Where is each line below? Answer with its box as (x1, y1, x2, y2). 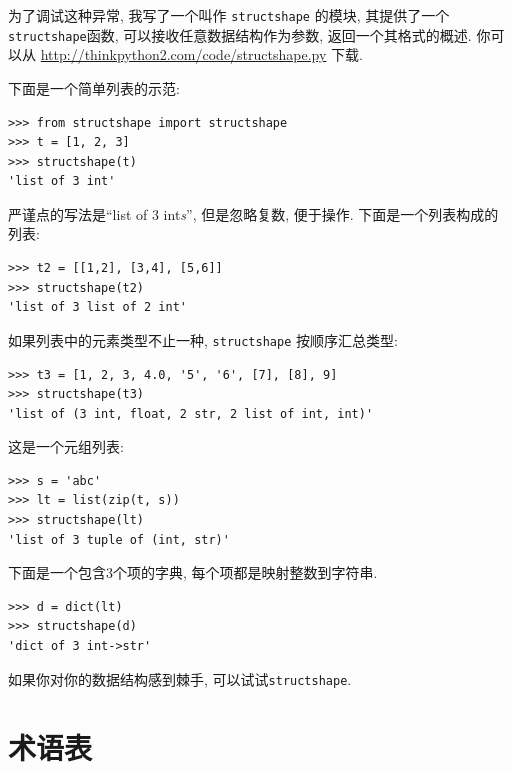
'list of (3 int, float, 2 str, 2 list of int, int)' (8, 406, 374, 421)
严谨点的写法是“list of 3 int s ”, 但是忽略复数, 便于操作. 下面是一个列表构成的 (8, 203, 499, 224)
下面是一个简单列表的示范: (8, 77, 180, 98)
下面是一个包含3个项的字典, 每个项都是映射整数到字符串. (8, 562, 378, 583)
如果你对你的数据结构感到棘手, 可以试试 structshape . (8, 668, 352, 689)
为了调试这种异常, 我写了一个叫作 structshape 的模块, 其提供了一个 (8, 5, 450, 25)
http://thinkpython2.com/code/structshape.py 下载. (40, 44, 363, 65)
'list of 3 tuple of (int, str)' (8, 532, 230, 547)
